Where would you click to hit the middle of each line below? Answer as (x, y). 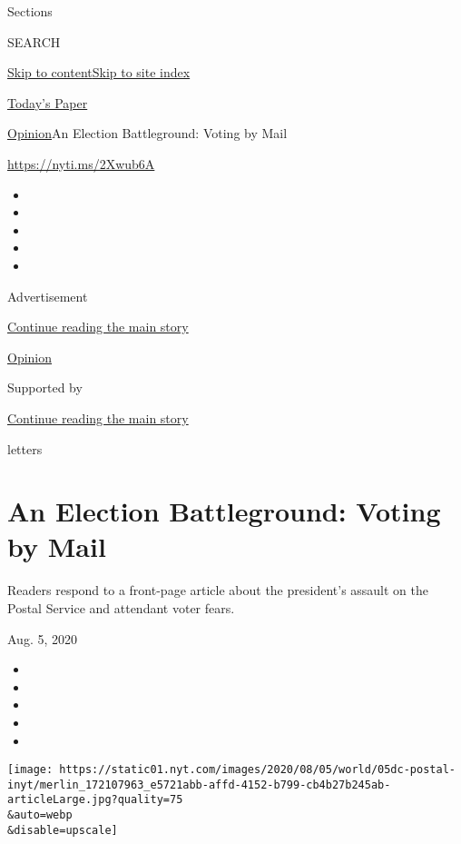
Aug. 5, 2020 (42, 638)
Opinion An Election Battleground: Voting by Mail (147, 133)
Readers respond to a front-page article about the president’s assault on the (218, 590)
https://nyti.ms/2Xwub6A (81, 163)
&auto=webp (40, 815)
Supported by (45, 387)
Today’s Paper (48, 102)
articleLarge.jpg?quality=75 (95, 800)
